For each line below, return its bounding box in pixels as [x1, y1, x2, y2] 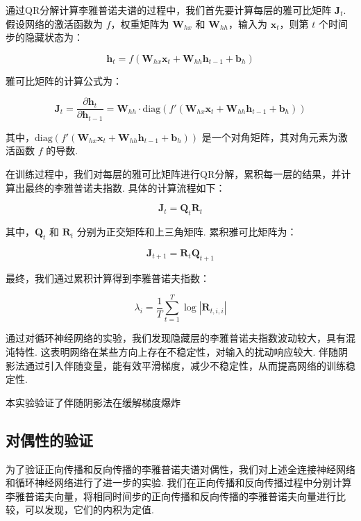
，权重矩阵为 [110, 16, 169, 31]
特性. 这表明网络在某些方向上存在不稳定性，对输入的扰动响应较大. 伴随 [15, 344, 339, 358]
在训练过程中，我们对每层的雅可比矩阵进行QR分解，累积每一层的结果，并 [6, 167, 342, 181]
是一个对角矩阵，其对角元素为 [201, 129, 338, 144]
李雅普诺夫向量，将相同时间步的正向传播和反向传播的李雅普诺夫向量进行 [6, 488, 336, 503]
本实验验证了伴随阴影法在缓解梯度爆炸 [6, 395, 180, 409]
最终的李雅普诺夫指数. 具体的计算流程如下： [24, 180, 226, 195]
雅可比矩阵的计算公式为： [6, 73, 122, 88]
